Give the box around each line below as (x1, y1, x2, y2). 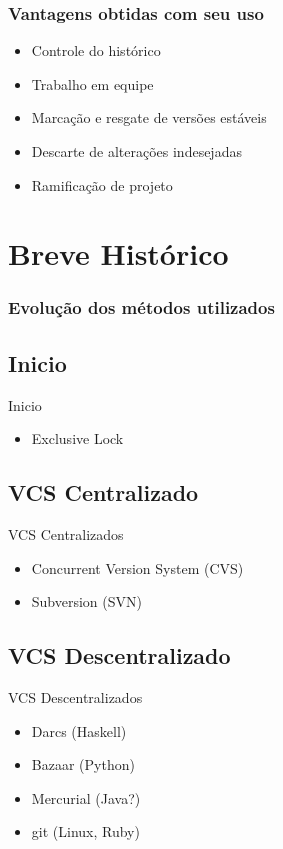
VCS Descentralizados (8, 686, 143, 707)
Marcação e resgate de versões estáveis (31, 107, 267, 128)
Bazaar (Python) (31, 754, 135, 775)
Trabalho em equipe (31, 73, 154, 94)
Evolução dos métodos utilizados (8, 295, 275, 320)
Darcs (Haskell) (31, 720, 127, 741)
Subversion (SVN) (31, 591, 142, 612)
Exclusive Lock (31, 428, 124, 449)
